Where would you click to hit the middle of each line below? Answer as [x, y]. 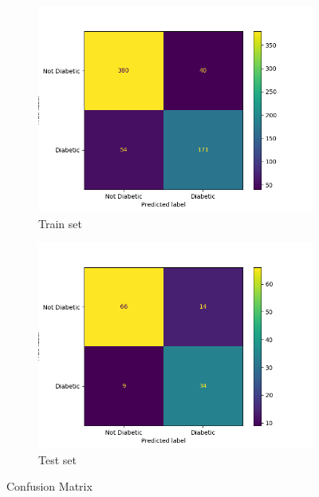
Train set [60, 223]
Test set [57, 459]
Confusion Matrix [49, 486]
